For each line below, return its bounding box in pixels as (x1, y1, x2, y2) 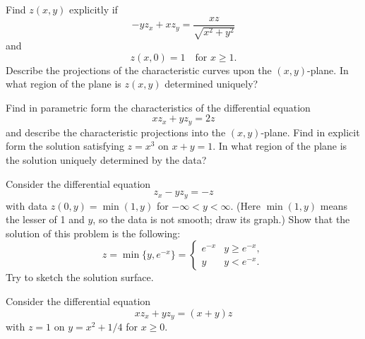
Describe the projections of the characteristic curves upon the (6, 62, 272, 77)
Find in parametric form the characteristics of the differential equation (6, 100, 311, 114)
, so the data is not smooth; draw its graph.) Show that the (92, 212, 350, 227)
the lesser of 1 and (6, 212, 85, 227)
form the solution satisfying (6, 138, 124, 153)
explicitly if (69, 2, 118, 16)
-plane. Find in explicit (261, 124, 360, 139)
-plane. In (307, 62, 349, 77)
